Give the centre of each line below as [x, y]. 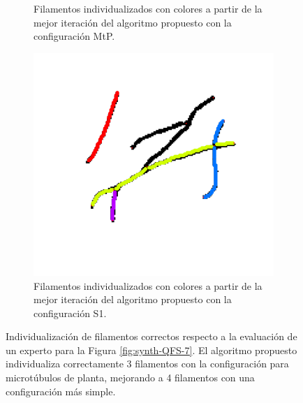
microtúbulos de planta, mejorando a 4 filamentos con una [130, 378]
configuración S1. [70, 313]
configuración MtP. [74, 36]
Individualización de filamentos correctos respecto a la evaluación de [151, 336]
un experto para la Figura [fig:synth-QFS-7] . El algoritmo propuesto [151, 350]
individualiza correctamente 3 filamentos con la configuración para [147, 364]
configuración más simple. [61, 391]
